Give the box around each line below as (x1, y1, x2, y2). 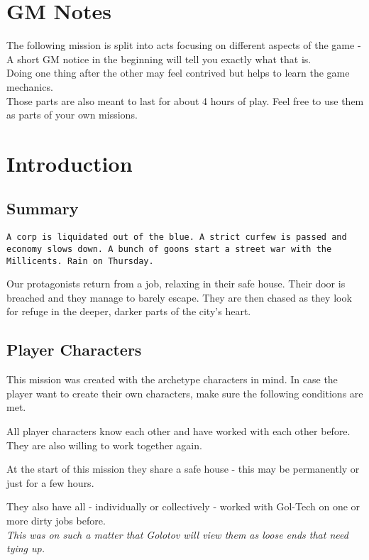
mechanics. (6, 79, 53, 94)
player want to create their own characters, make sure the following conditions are (6, 385, 363, 400)
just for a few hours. (6, 475, 94, 490)
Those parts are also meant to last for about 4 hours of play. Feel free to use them (6, 93, 364, 108)
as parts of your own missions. (6, 107, 138, 122)
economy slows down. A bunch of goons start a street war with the (6, 243, 332, 254)
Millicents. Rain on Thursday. (6, 256, 154, 266)
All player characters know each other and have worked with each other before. (6, 424, 351, 438)
